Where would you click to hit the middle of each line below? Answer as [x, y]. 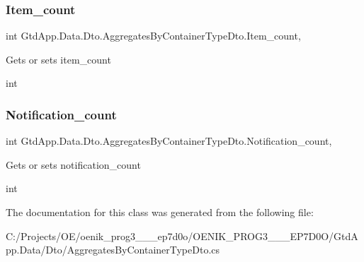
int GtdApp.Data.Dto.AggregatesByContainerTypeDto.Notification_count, [169, 141]
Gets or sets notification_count [73, 164]
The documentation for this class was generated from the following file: [160, 212]
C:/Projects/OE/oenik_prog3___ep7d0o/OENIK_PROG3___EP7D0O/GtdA [182, 236]
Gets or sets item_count [58, 59]
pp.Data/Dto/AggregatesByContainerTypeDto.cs [113, 250]
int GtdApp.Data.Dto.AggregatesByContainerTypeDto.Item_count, [153, 36]
